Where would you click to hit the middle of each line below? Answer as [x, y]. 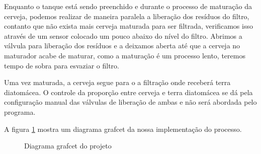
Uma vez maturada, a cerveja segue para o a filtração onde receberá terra [117, 82]
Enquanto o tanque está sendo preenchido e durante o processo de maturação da [128, 6]
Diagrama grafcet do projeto [68, 146]
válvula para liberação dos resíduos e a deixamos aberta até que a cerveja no [122, 46]
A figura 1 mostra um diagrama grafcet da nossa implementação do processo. [123, 129]
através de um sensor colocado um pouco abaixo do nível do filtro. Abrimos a [123, 35]
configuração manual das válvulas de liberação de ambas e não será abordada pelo [130, 102]
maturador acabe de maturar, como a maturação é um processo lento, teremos [125, 55]
